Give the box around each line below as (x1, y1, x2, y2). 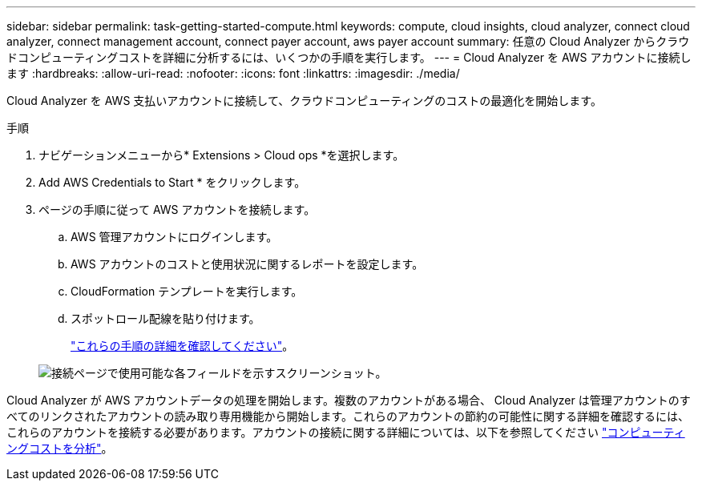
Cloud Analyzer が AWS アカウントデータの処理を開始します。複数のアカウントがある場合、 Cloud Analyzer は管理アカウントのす (6, 393, 691, 407)
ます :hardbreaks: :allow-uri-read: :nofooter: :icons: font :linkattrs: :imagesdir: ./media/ (6, 66, 460, 80)
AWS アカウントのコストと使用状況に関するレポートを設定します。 (71, 257, 424, 271)
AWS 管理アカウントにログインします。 (71, 230, 278, 243)
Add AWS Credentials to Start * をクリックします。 (38, 175, 306, 189)
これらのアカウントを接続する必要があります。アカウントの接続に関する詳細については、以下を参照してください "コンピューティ (6, 425, 685, 439)
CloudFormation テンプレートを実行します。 (71, 284, 303, 298)
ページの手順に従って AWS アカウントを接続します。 (38, 203, 316, 216)
